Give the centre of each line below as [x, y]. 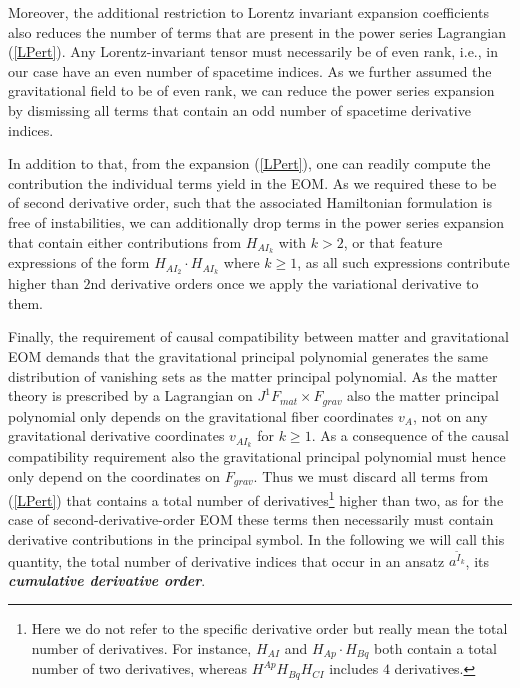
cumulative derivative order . [107, 579]
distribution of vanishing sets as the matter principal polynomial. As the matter [253, 375]
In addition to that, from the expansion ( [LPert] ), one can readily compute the [249, 163]
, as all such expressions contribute [403, 262]
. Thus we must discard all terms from [371, 475]
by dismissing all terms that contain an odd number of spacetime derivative [239, 109]
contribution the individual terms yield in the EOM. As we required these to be [252, 182]
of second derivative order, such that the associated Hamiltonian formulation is [250, 202]
